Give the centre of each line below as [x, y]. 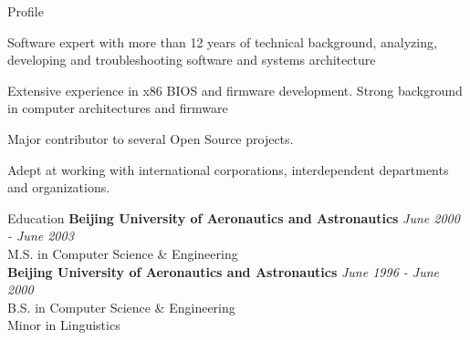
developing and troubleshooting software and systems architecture [192, 60]
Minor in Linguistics [64, 325]
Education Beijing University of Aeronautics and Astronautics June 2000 [234, 217]
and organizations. [59, 187]
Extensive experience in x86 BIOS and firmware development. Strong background [235, 90]
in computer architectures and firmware [118, 108]
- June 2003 [41, 236]
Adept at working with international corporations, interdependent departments [228, 169]
